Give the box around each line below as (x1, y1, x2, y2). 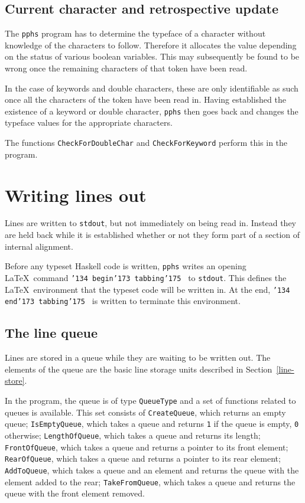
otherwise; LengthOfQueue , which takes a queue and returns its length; (5, 429, 261, 441)
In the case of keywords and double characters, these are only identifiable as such (5, 81, 298, 94)
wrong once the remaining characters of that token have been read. (5, 62, 248, 74)
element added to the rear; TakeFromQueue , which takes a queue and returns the (5, 475, 296, 488)
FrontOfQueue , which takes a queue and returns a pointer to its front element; (5, 440, 288, 453)
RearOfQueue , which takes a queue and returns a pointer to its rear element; (5, 452, 281, 465)
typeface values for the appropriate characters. (5, 116, 173, 129)
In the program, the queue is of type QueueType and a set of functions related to (5, 394, 296, 406)
